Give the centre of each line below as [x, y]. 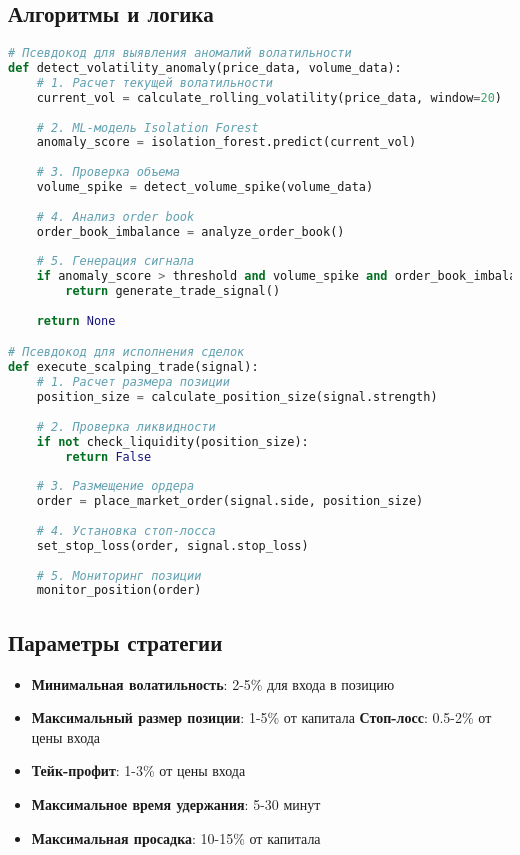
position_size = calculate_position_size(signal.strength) [237, 397]
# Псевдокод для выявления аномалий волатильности [180, 53]
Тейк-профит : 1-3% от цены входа [138, 770]
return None [76, 320]
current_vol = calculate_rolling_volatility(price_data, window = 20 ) [269, 97]
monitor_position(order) [119, 590]
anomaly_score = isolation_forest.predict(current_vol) [226, 142]
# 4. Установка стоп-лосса [126, 530]
